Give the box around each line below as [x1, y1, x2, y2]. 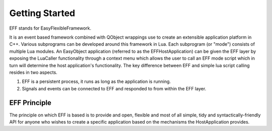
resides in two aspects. [9, 69, 57, 75]
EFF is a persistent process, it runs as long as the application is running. [22, 78, 171, 85]
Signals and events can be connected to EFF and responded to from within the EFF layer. [22, 85, 207, 91]
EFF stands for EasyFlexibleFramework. [9, 25, 92, 31]
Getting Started [9, 8, 76, 19]
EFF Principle [9, 98, 51, 107]
